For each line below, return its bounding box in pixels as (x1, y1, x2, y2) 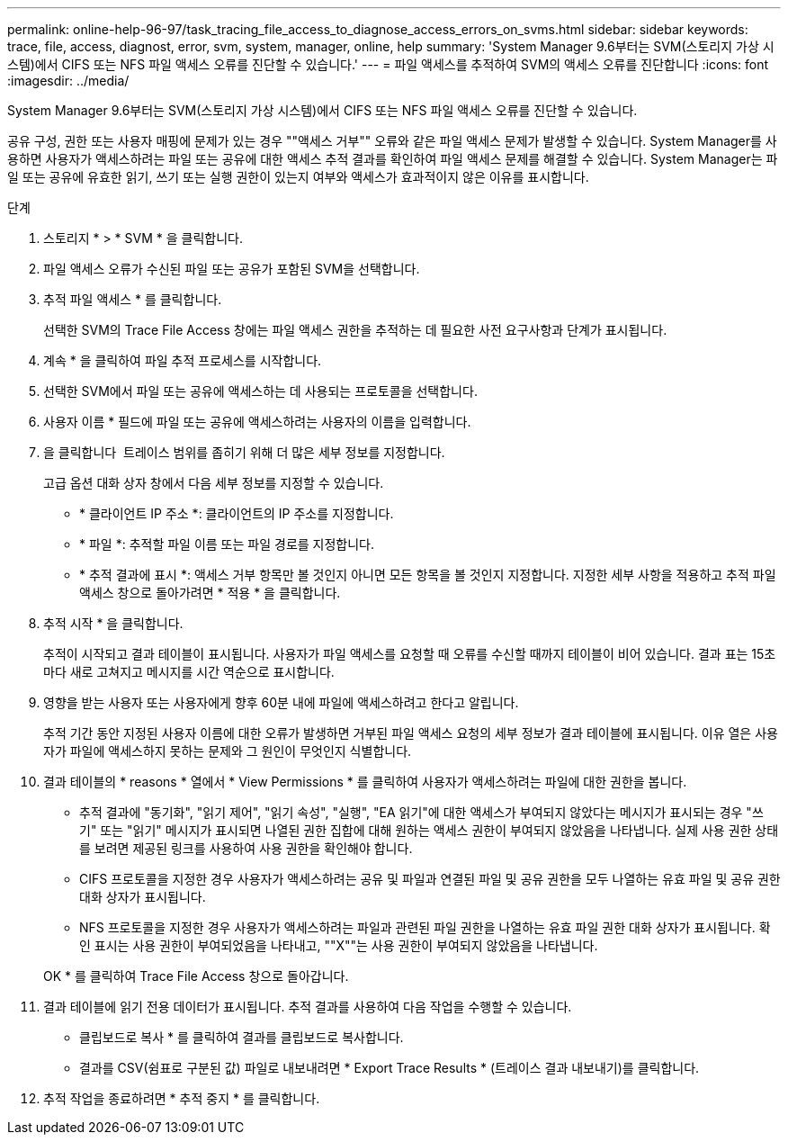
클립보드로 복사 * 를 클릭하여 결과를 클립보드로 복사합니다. (79, 1030, 404, 1045)
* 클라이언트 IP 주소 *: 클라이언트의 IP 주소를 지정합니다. (79, 506, 394, 521)
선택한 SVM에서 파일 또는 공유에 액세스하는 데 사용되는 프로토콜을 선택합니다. (43, 383, 478, 399)
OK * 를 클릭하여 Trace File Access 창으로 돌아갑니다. (43, 968, 349, 984)
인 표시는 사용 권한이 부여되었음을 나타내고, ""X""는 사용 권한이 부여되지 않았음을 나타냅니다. (79, 938, 598, 953)
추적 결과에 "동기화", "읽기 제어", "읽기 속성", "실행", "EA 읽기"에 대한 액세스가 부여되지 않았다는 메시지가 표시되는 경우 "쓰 (79, 805, 764, 820)
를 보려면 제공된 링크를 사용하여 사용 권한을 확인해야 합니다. (79, 841, 413, 856)
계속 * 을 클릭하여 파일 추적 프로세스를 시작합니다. (43, 353, 322, 368)
